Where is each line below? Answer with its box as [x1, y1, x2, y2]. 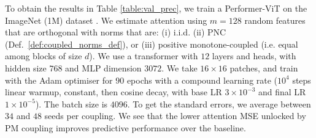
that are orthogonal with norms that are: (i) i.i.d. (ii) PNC [5, 26, 226, 38]
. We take [161, 61, 198, 74]
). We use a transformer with [89, 49, 198, 62]
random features [244, 13, 306, 26]
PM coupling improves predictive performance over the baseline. [5, 121, 246, 134]
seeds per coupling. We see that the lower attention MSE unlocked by [44, 109, 306, 122]
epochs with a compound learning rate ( [126, 73, 278, 86]
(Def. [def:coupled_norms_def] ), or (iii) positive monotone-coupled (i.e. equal [5, 37, 298, 50]
